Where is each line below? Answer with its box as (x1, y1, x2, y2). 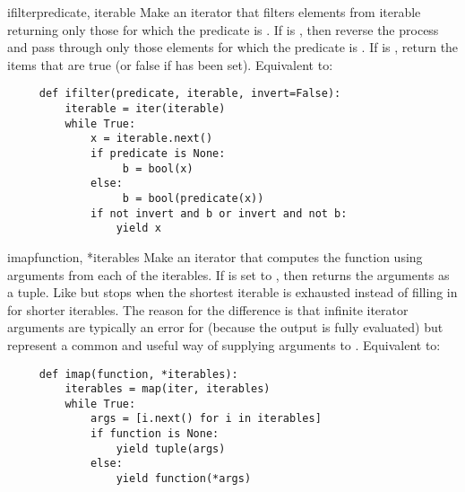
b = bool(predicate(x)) (122, 191, 264, 205)
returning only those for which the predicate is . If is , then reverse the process (7, 20, 439, 39)
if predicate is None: (90, 147, 226, 160)
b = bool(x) (122, 162, 194, 175)
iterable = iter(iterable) (65, 102, 226, 116)
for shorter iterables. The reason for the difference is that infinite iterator (7, 300, 409, 319)
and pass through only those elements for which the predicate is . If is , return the (7, 38, 459, 57)
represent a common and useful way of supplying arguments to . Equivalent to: (7, 335, 441, 354)
